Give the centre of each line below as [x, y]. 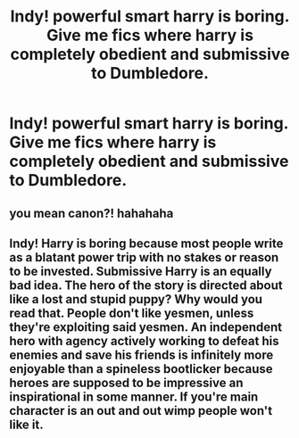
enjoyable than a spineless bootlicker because [141, 369]
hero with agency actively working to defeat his [144, 341]
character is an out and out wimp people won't [141, 411]
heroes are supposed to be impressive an [126, 382]
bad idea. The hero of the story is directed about [146, 285]
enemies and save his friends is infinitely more [141, 355]
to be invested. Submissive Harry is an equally [141, 271]
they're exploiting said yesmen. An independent [146, 327]
